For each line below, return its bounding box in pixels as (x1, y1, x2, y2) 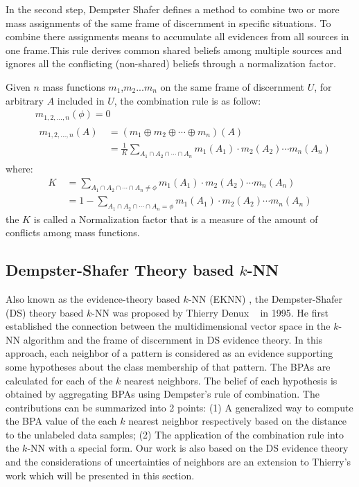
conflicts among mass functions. (6, 225, 140, 240)
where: (6, 161, 33, 175)
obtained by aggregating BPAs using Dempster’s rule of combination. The (6, 387, 319, 401)
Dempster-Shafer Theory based (6, 259, 234, 281)
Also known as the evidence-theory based (6, 291, 180, 306)
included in (57, 93, 105, 107)
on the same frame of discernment (160, 79, 305, 94)
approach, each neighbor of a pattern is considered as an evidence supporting (6, 346, 333, 360)
